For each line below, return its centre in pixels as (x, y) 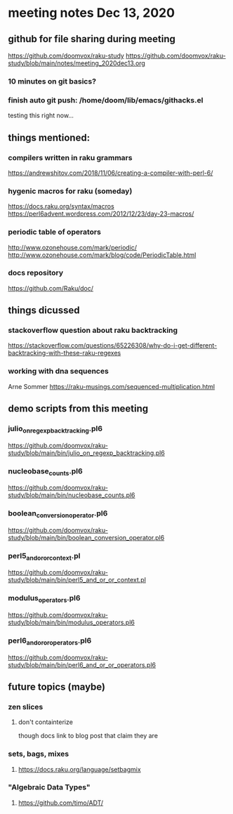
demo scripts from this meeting (78, 409)
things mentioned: (49, 137)
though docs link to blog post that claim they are (88, 736)
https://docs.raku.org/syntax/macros (61, 206)
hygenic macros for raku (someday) (70, 191)
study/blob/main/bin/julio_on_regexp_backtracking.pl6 (87, 453)
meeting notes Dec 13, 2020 (91, 13)
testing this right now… (41, 116)
